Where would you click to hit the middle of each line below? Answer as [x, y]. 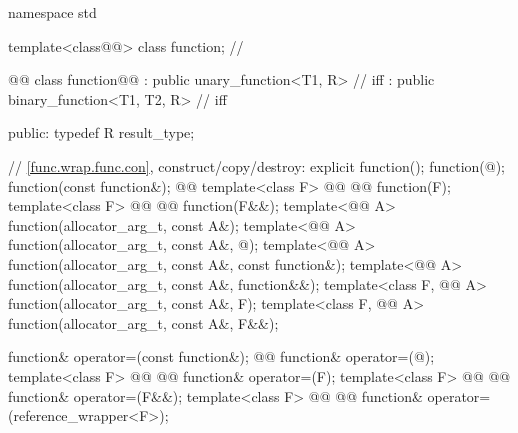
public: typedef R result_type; [101, 132]
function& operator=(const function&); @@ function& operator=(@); [221, 356]
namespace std [52, 12]
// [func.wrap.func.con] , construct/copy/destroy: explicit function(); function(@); [257, 165]
